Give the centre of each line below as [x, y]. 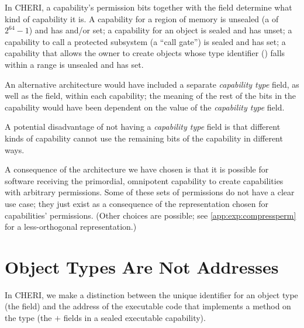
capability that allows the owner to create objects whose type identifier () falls [145, 53]
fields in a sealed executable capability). [134, 317]
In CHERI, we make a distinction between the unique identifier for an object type [151, 294]
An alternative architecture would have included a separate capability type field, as [152, 84]
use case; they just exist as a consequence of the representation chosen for [137, 203]
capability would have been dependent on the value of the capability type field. [145, 107]
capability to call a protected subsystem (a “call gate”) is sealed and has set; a [145, 41]
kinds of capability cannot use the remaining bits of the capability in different [144, 138]
